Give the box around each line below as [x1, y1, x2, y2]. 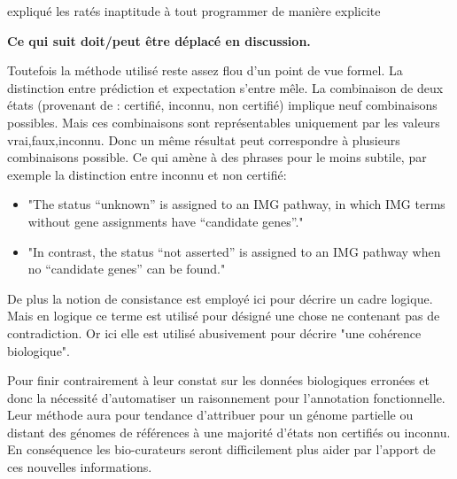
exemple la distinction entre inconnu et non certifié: [7, 165, 287, 183]
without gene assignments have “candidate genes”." [27, 212, 304, 230]
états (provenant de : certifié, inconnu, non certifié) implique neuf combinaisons [7, 96, 438, 114]
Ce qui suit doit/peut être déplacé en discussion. [7, 31, 311, 50]
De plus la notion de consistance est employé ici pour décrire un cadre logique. [7, 289, 433, 307]
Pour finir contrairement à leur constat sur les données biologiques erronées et [7, 371, 430, 390]
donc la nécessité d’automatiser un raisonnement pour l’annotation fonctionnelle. [7, 388, 445, 406]
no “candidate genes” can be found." [27, 259, 226, 278]
